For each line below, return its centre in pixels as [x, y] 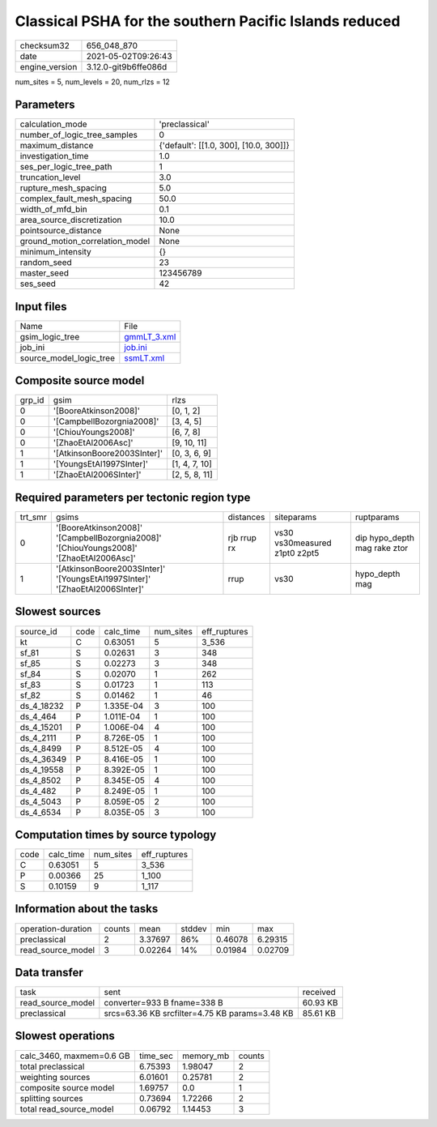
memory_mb [206, 1056]
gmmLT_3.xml [150, 336]
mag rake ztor [382, 548]
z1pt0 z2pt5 [297, 553]
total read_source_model [67, 1108]
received [319, 993]
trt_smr [34, 517]
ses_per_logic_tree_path [66, 167]
